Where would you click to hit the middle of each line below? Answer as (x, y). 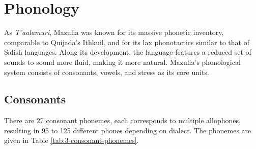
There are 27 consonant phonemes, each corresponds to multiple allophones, (122, 120)
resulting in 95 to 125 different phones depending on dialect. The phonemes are (128, 130)
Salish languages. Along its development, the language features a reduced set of (128, 52)
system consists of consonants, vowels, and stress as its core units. (107, 72)
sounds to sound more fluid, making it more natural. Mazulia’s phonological (122, 62)
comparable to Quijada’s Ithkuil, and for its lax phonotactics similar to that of (127, 42)
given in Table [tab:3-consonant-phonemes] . (72, 140)
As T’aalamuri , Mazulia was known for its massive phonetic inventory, (114, 32)
